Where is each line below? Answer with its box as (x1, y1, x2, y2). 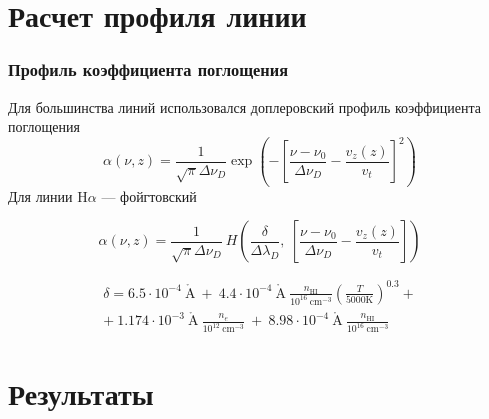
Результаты (8, 373, 154, 414)
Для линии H (8, 185, 88, 206)
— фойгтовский (101, 185, 197, 206)
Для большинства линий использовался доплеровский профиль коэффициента (8, 96, 481, 117)
